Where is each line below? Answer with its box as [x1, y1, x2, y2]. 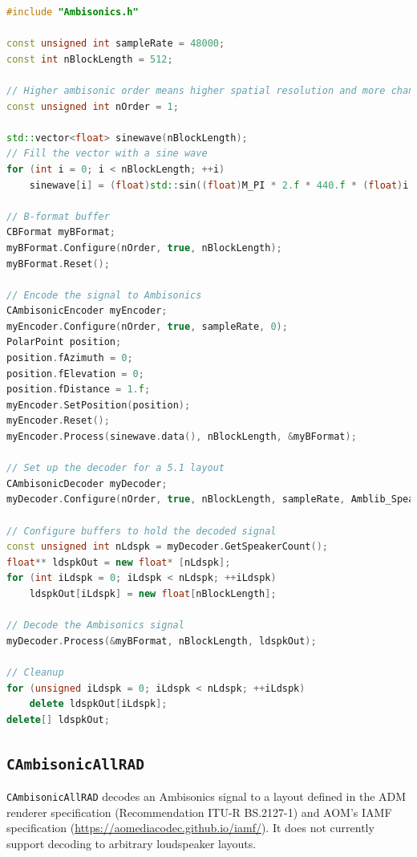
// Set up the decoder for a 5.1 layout [6, 462, 225, 474]
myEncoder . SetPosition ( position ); [6, 399, 191, 411]
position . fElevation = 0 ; [6, 368, 144, 380]
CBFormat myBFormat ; [6, 226, 116, 238]
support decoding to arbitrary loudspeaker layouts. [6, 835, 257, 851]
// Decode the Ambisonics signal [6, 619, 184, 632]
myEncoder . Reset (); [6, 415, 110, 427]
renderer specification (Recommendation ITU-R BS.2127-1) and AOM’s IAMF [6, 803, 392, 820]
